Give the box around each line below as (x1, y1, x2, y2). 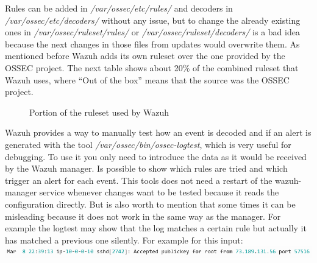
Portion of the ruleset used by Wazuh (29, 105, 169, 118)
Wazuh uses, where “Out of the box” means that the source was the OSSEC (5, 73, 290, 86)
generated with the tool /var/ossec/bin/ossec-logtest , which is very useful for (5, 138, 291, 150)
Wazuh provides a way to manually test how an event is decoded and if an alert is (5, 126, 312, 139)
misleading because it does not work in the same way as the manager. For (5, 209, 281, 222)
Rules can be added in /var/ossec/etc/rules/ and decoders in (5, 2, 233, 14)
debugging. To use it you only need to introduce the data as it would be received (5, 150, 307, 163)
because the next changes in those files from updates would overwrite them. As (5, 37, 300, 50)
